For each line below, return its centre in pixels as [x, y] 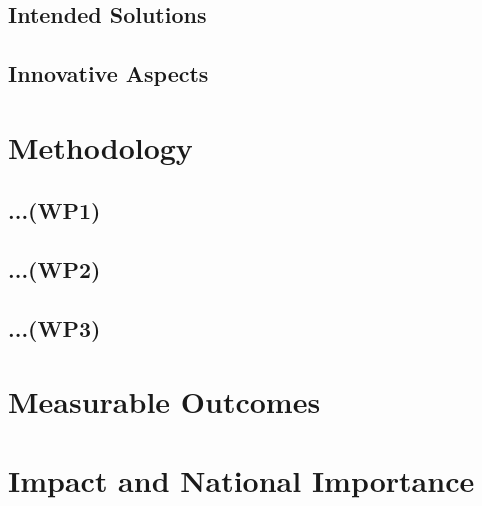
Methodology [100, 146]
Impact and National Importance [241, 479]
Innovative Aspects [108, 73]
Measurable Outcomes [164, 401]
